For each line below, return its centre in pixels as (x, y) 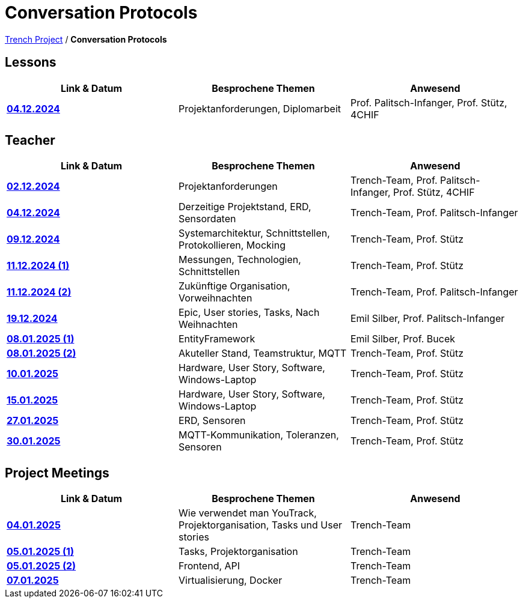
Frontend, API (209, 566)
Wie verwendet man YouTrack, (247, 513)
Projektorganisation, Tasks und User (260, 525)
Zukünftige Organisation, (234, 286)
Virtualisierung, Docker (230, 580)
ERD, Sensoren (212, 421)
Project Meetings (57, 473)
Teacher (30, 141)
